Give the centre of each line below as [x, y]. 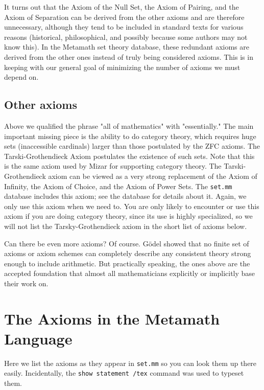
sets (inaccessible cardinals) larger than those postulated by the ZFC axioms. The [132, 146]
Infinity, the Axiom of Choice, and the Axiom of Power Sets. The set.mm [118, 186]
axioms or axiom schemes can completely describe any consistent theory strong [128, 253]
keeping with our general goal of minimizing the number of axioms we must [122, 67]
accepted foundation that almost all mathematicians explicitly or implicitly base [130, 273]
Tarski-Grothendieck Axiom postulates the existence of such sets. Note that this [129, 156]
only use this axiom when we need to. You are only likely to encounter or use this [132, 206]
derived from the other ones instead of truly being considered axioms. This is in [129, 56]
